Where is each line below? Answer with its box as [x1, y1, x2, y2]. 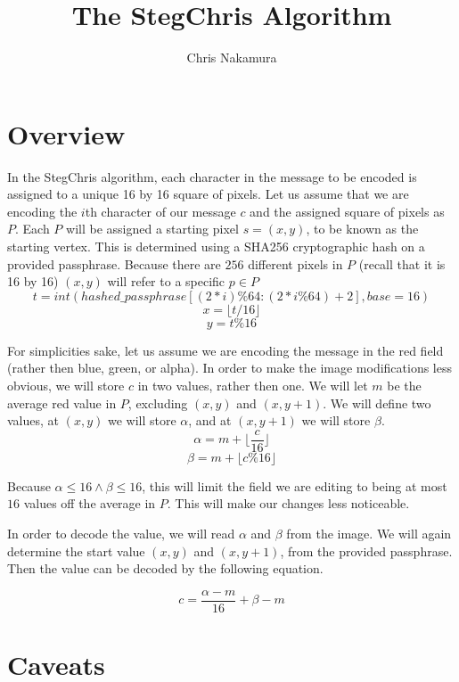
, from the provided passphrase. [280, 541, 453, 560]
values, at [7, 411, 60, 430]
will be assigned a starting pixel [66, 219, 239, 238]
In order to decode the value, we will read [7, 524, 235, 543]
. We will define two [323, 393, 431, 412]
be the [387, 376, 422, 394]
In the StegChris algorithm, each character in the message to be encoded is [7, 167, 417, 185]
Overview [7, 115, 126, 152]
